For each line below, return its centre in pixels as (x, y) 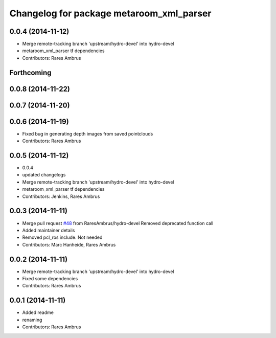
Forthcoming (30, 72)
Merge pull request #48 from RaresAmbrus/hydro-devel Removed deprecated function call (118, 223)
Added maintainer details (49, 230)
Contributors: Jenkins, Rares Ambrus (61, 196)
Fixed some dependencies (50, 279)
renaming (32, 320)
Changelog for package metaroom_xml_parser (110, 13)
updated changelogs (44, 175)
